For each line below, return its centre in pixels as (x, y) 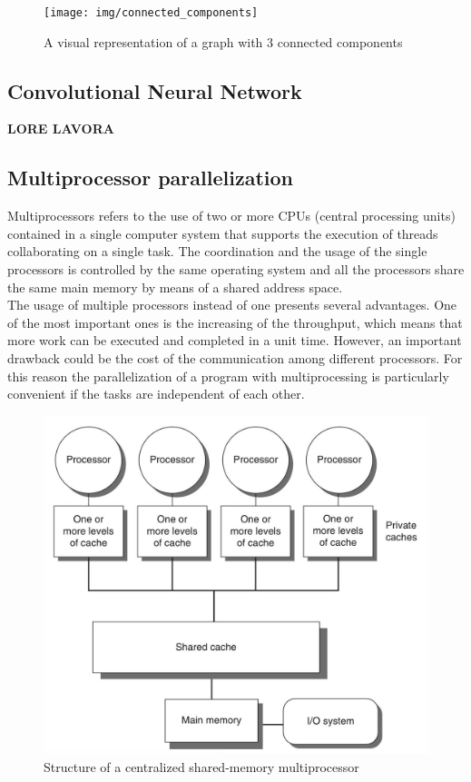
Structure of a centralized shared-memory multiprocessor (201, 766)
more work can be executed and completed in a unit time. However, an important (235, 340)
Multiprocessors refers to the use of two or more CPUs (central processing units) (231, 216)
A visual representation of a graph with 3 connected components (223, 41)
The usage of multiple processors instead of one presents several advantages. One (232, 305)
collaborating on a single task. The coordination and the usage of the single (217, 251)
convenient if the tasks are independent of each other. (156, 394)
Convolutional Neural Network (155, 90)
